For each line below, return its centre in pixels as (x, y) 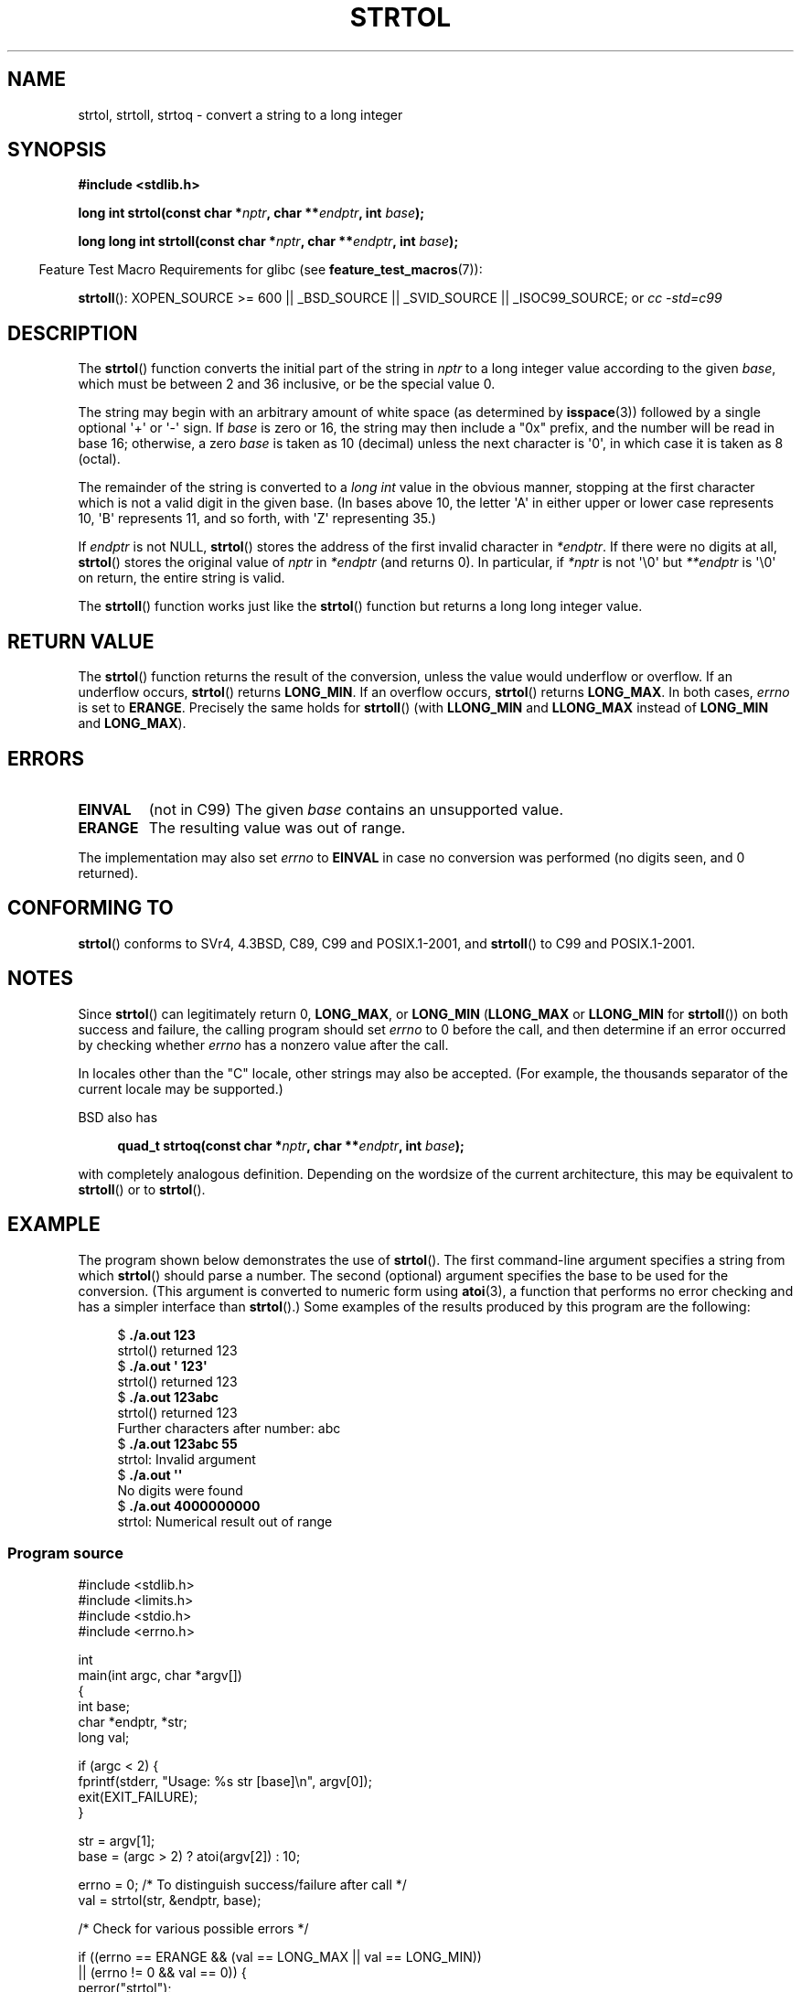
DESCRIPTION (73, 333)
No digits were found (180, 1490)
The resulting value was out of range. (277, 827)
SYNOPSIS (57, 150)
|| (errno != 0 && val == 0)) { (162, 1973)
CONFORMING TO (91, 908)
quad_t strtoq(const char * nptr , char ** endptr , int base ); (291, 1145)
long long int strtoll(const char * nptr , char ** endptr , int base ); (268, 241)
